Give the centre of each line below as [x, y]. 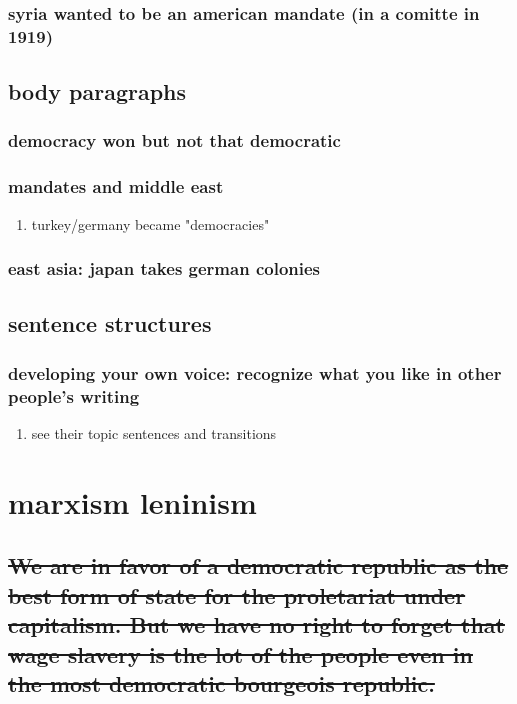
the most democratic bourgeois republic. [221, 682]
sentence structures [110, 323]
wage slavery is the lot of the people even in [240, 653]
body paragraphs [97, 91]
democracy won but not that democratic [174, 140]
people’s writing [74, 395]
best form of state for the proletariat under [237, 594]
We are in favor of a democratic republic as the [258, 565]
